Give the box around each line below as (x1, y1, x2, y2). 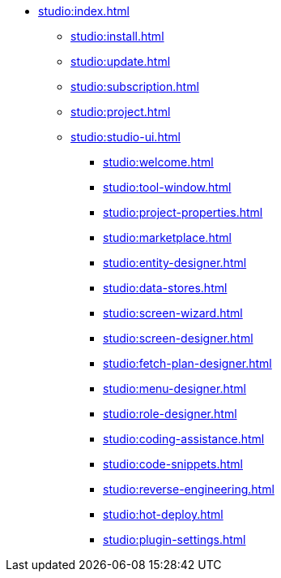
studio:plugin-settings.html (103, 533, 246, 546)
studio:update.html (70, 54, 171, 68)
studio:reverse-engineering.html (103, 482, 275, 496)
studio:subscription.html (70, 80, 199, 93)
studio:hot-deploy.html (103, 507, 224, 521)
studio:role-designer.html (103, 407, 237, 421)
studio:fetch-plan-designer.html (103, 356, 272, 370)
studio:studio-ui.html (70, 130, 181, 144)
